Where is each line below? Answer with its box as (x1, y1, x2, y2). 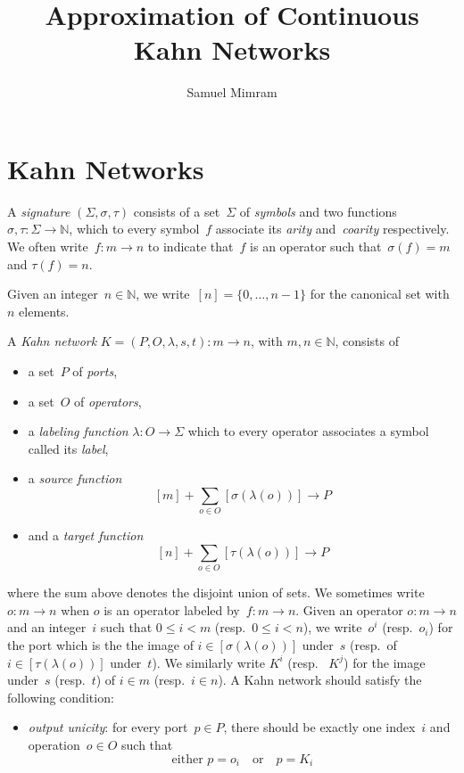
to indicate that (147, 237, 234, 256)
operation (28, 735, 80, 753)
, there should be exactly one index (223, 718, 416, 736)
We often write (7, 237, 88, 256)
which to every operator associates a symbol (187, 422, 429, 440)
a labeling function (28, 422, 128, 440)
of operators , (73, 391, 142, 410)
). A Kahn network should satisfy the (218, 670, 422, 689)
